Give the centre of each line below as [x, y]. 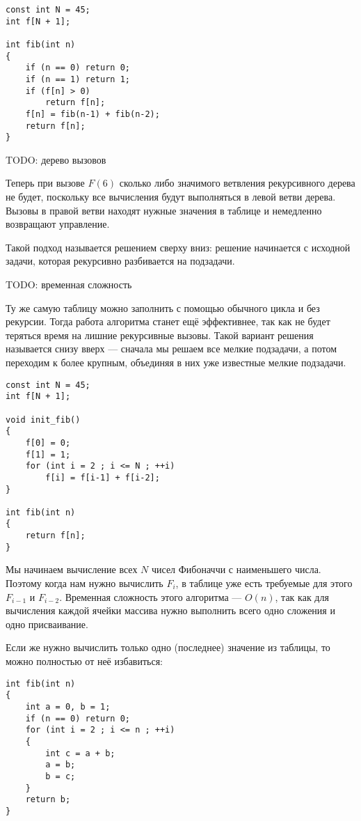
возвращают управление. [58, 224]
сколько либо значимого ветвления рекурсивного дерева [237, 183]
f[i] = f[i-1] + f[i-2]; [103, 477]
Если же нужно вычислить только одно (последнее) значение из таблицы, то [168, 647]
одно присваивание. [47, 624]
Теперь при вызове [45, 183]
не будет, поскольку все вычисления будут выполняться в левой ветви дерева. [171, 197]
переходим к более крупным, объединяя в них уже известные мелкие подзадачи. [176, 362]
